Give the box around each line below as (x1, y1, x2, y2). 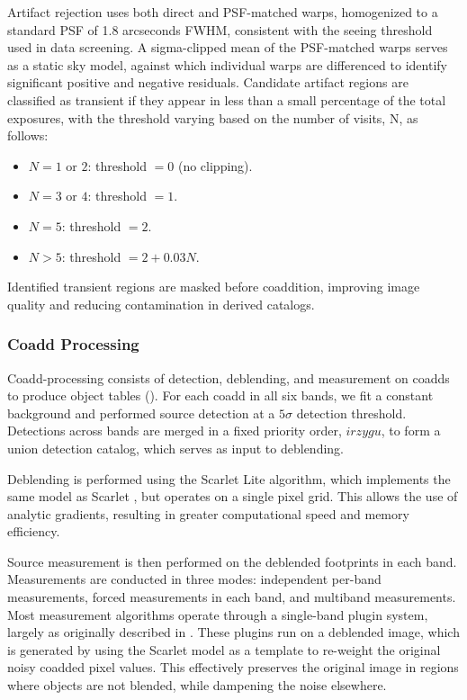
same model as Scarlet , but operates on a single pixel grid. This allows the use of (7, 487, 458, 506)
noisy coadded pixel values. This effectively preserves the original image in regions (7, 658, 459, 677)
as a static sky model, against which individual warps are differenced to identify (7, 55, 447, 74)
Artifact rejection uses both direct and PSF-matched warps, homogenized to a (7, 3, 438, 21)
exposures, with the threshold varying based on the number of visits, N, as (7, 108, 418, 127)
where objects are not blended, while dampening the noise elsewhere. (7, 676, 387, 695)
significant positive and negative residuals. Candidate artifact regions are (7, 73, 409, 92)
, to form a (381, 421, 441, 440)
